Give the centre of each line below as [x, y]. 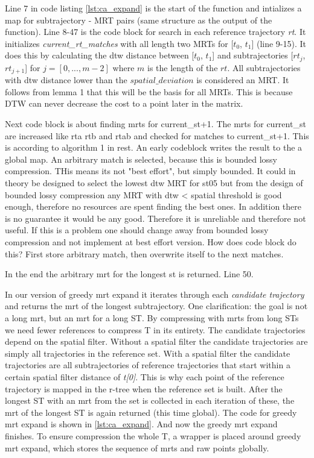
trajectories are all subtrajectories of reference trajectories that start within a [148, 365]
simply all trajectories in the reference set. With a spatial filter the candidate [148, 353]
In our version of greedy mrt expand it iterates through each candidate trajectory [155, 294]
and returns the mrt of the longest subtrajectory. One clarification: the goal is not [156, 306]
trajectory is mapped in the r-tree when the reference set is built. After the [144, 388]
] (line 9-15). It [279, 43]
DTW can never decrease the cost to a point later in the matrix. [124, 103]
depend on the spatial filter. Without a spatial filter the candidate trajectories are [156, 341]
